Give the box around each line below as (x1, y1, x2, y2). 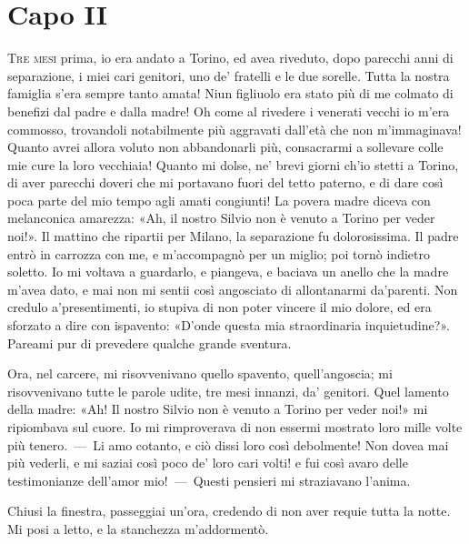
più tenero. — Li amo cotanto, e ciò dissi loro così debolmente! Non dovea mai (7, 435, 449, 454)
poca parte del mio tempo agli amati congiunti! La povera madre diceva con (7, 190, 431, 209)
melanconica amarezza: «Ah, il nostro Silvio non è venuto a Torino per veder (7, 208, 435, 227)
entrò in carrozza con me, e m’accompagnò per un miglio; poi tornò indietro (7, 244, 430, 263)
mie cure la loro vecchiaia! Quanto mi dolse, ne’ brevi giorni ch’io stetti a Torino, (7, 155, 459, 174)
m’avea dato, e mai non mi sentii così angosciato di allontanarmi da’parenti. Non (7, 279, 458, 298)
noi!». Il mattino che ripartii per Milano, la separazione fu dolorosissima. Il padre (7, 227, 459, 246)
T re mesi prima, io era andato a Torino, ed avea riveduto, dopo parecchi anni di (7, 48, 454, 67)
